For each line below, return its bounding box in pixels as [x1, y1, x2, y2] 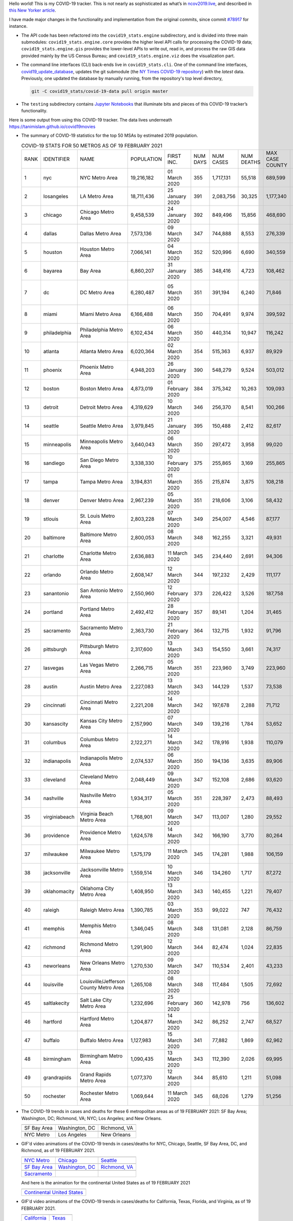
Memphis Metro [80, 922, 117, 929]
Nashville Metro [80, 792, 116, 799]
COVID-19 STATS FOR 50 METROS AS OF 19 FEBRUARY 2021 [21, 142, 163, 149]
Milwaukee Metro [80, 848, 120, 855]
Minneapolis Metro [80, 438, 123, 445]
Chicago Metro [80, 209, 114, 215]
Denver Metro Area [80, 497, 124, 504]
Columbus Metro [80, 736, 119, 743]
